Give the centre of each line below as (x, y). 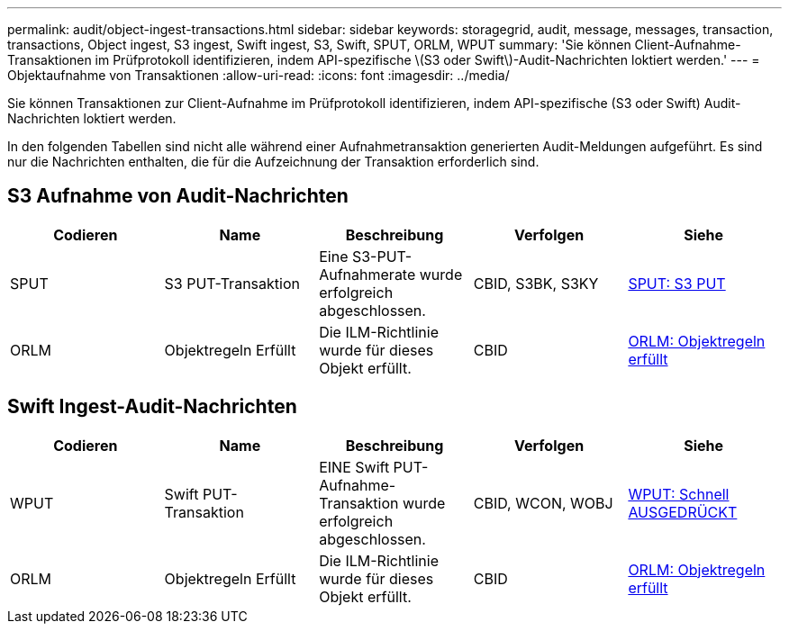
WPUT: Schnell (679, 494)
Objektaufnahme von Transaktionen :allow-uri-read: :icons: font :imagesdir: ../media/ (258, 75)
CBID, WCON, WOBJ (543, 503)
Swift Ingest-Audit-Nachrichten (152, 407)
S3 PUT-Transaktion (232, 283)
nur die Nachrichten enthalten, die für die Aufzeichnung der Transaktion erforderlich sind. (273, 162)
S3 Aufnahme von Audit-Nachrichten (178, 196)
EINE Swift (354, 467)
